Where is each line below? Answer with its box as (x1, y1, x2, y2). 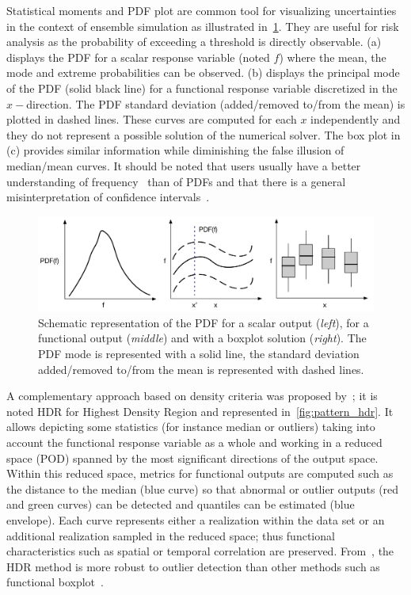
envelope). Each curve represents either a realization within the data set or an (6, 511, 385, 528)
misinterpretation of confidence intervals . (6, 189, 210, 205)
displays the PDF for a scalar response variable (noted (6, 48, 270, 65)
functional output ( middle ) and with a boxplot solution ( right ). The (38, 330, 367, 346)
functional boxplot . (6, 574, 104, 590)
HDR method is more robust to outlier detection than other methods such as (6, 558, 380, 574)
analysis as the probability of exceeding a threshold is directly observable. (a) (6, 33, 382, 50)
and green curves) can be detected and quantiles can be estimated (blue (6, 496, 355, 513)
